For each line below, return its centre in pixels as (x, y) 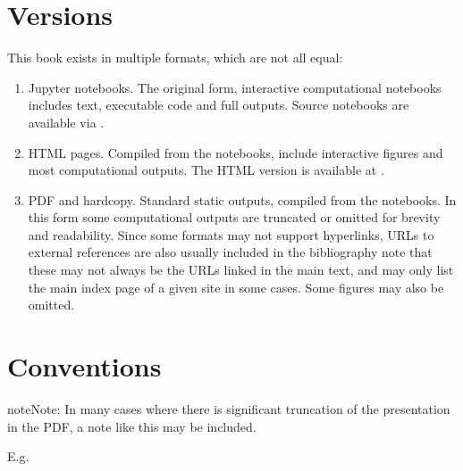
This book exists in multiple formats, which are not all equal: (175, 58)
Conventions (84, 366)
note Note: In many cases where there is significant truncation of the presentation (229, 408)
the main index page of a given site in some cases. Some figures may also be (236, 287)
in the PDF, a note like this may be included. (132, 426)
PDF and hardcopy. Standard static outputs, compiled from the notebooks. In (242, 199)
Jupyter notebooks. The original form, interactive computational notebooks (235, 87)
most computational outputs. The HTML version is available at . (206, 170)
